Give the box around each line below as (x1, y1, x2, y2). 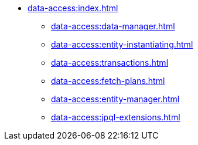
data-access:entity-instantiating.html (51, 39, 193, 49)
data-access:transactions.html (51, 58, 169, 68)
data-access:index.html (28, 3, 118, 13)
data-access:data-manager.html (51, 21, 175, 31)
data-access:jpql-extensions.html (51, 112, 180, 122)
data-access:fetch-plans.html (51, 76, 165, 86)
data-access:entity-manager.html (51, 94, 180, 104)
